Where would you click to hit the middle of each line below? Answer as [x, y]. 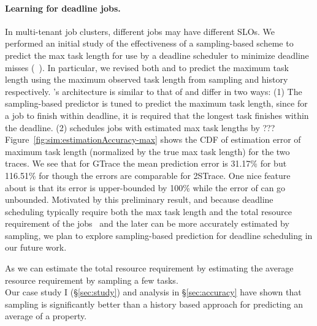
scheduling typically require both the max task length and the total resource [148, 211]
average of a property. [46, 316]
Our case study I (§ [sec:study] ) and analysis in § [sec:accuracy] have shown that [153, 292]
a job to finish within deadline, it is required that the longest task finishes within [157, 115]
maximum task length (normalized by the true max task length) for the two [147, 151]
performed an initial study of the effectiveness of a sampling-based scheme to [149, 43]
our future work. [36, 247]
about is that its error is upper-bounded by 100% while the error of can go [145, 187]
